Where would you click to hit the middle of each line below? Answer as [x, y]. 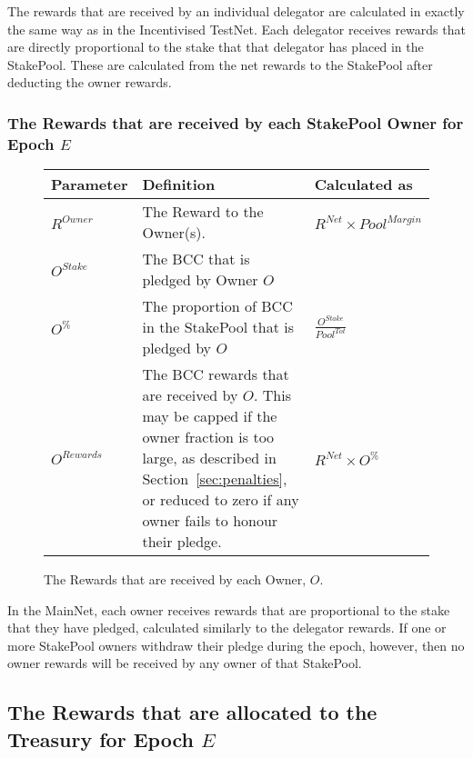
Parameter [90, 185]
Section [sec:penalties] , [215, 479]
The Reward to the [203, 212]
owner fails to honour [210, 521]
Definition [179, 185]
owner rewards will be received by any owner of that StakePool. [185, 663]
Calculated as [363, 185]
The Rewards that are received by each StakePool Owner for [236, 122]
